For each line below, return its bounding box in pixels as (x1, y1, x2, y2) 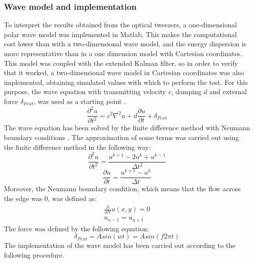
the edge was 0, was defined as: (4, 193, 97, 203)
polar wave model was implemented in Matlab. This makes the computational (4, 29, 237, 39)
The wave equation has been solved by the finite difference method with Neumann (4, 122, 250, 133)
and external (209, 86, 247, 97)
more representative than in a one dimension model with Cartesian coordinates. (4, 48, 242, 58)
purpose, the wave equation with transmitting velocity (4, 86, 166, 97)
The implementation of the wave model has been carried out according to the (4, 240, 235, 250)
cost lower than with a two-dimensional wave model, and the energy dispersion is (4, 39, 247, 49)
